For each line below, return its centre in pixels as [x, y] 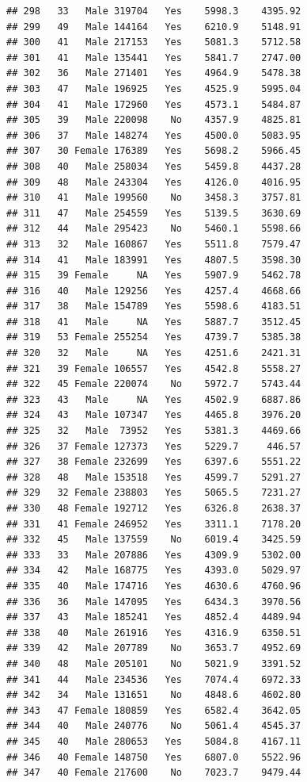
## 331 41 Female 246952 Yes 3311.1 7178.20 [154, 524]
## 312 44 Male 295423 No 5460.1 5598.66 [154, 229]
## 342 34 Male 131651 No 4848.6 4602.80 [154, 695]
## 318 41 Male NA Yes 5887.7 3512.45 [154, 322]
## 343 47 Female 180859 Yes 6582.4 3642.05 [154, 710]
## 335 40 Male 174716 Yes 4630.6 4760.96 [154, 586]
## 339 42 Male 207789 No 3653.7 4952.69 [154, 648]
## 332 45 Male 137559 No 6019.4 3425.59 [154, 540]
